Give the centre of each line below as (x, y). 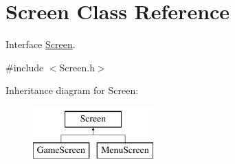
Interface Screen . (41, 44)
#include (25, 67)
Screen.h (77, 67)
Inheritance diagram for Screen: (72, 90)
